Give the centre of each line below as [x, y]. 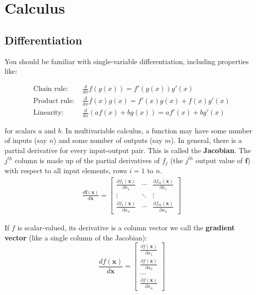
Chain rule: [51, 89]
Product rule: [54, 101]
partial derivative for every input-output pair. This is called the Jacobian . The [128, 150]
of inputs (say [26, 140]
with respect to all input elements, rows [66, 170]
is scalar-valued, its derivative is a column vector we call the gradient [126, 228]
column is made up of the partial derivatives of [87, 160]
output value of [219, 160]
